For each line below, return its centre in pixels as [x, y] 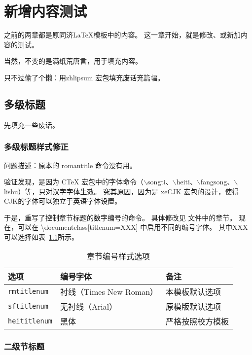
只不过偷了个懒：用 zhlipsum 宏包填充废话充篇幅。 [84, 77]
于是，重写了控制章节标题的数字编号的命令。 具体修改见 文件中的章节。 [120, 217]
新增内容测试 [46, 11]
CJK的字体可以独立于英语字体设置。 [63, 201]
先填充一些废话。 [32, 124]
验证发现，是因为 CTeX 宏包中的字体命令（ [74, 182]
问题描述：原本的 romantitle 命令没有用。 [70, 165]
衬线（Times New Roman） [109, 291]
